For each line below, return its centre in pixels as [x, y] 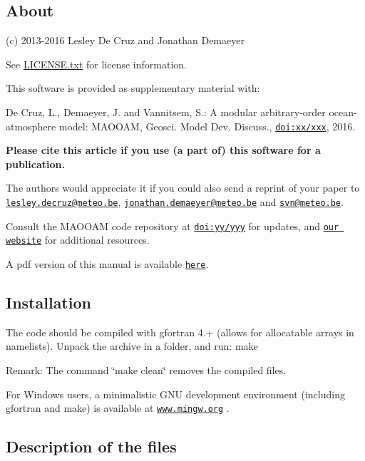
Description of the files [91, 446]
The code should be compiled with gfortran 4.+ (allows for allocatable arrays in [180, 332]
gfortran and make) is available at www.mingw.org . [118, 408]
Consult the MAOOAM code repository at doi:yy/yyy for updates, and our [173, 226]
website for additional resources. [78, 240]
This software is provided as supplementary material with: [133, 88]
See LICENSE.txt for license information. [96, 64]
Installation [48, 302]
